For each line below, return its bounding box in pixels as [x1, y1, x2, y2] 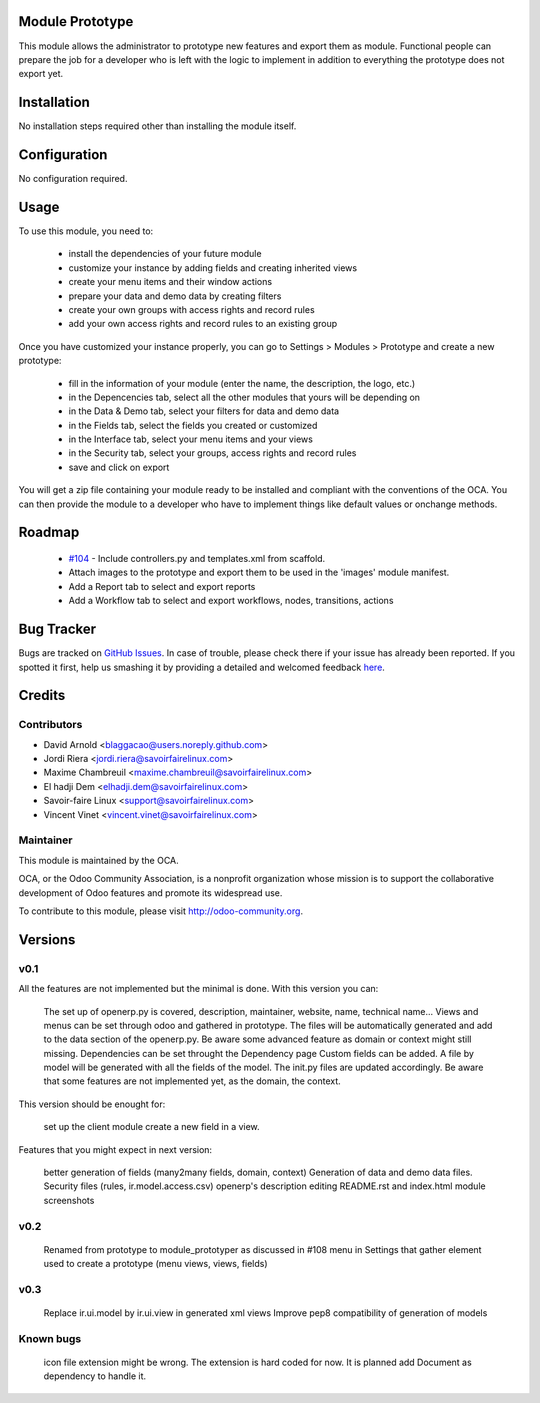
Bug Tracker [18, 621, 97, 638]
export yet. [18, 68, 64, 80]
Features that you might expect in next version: [18, 1143, 213, 1155]
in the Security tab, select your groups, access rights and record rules [68, 447, 357, 459]
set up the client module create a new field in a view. [43, 1121, 260, 1133]
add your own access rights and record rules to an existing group [68, 318, 338, 330]
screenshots [43, 1194, 95, 1206]
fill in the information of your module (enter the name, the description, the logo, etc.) [68, 377, 416, 389]
